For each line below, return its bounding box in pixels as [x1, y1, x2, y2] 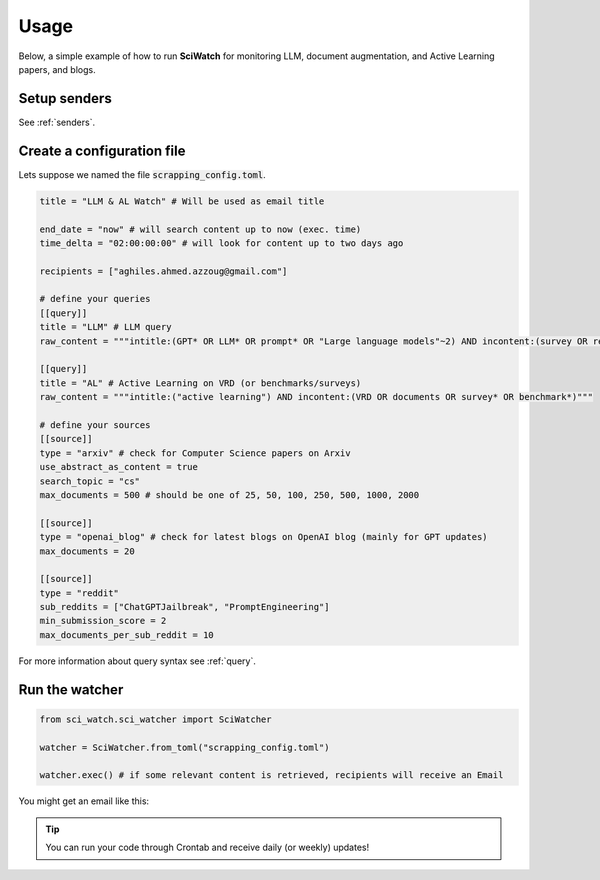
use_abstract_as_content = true [39, 461, 199, 473]
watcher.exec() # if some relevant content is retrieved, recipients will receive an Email [39, 770, 504, 781]
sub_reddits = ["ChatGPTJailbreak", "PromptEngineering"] [39, 601, 330, 613]
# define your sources [39, 419, 151, 430]
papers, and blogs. [18, 63, 96, 75]
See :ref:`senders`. [18, 116, 95, 128]
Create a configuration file [18, 142, 186, 159]
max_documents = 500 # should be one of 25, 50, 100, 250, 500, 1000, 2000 [39, 489, 420, 500]
